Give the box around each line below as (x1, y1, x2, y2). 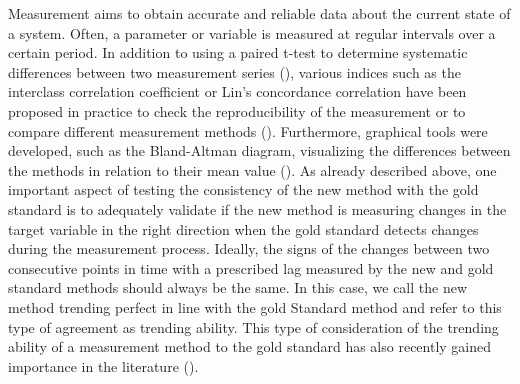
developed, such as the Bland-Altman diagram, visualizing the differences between (8, 140, 511, 161)
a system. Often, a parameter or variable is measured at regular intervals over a (8, 22, 496, 43)
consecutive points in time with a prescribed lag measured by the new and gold (8, 257, 494, 278)
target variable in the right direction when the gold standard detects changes (8, 218, 479, 239)
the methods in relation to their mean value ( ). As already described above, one (8, 159, 497, 180)
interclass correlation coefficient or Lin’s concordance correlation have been (8, 81, 467, 102)
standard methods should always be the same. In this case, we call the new (8, 277, 468, 298)
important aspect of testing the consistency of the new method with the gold (8, 179, 479, 200)
